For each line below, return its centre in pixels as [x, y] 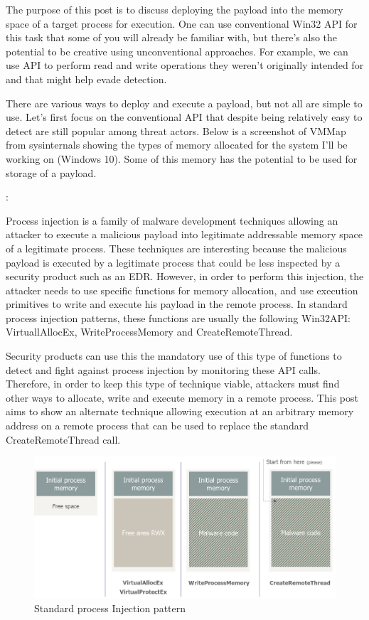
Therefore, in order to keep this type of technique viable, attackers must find [173, 384]
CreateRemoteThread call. [63, 439]
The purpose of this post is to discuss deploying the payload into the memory [175, 9]
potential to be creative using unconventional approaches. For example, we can [177, 51]
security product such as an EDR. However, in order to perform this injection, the [185, 276]
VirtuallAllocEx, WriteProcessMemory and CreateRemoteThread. [149, 332]
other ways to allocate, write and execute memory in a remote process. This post [182, 397]
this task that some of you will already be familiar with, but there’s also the [172, 37]
